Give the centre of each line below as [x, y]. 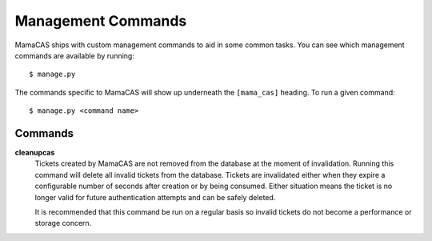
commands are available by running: [75, 55]
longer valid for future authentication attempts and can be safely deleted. [155, 197]
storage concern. [63, 223]
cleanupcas [35, 153]
